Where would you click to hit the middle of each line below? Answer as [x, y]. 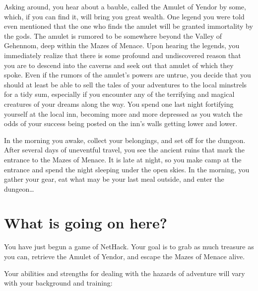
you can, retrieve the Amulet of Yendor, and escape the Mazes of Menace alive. [125, 256]
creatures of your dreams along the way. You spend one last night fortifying [119, 104]
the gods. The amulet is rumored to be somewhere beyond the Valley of [113, 36]
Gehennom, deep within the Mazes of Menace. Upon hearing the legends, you [122, 45]
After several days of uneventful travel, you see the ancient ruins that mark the [125, 150]
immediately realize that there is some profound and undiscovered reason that [123, 55]
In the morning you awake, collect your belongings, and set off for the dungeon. [125, 140]
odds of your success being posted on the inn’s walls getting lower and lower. [121, 123]
